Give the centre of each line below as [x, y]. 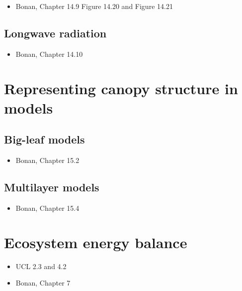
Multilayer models [52, 187]
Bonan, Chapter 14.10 [49, 54]
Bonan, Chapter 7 [43, 283]
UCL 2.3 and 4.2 [41, 266]
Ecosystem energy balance [96, 242]
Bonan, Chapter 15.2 [47, 160]
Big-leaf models [44, 139]
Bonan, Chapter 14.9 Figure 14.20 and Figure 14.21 [94, 6]
